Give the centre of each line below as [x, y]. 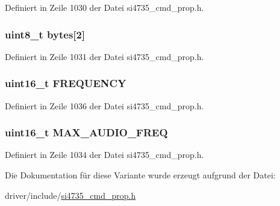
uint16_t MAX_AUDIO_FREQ [86, 132]
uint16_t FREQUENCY [66, 83]
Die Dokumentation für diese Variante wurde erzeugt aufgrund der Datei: [140, 175]
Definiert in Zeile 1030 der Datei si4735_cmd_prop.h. [104, 7]
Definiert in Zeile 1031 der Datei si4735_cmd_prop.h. [104, 56]
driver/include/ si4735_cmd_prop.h [70, 195]
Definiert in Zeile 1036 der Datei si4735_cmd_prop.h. [104, 105]
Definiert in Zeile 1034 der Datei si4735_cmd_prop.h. [104, 155]
